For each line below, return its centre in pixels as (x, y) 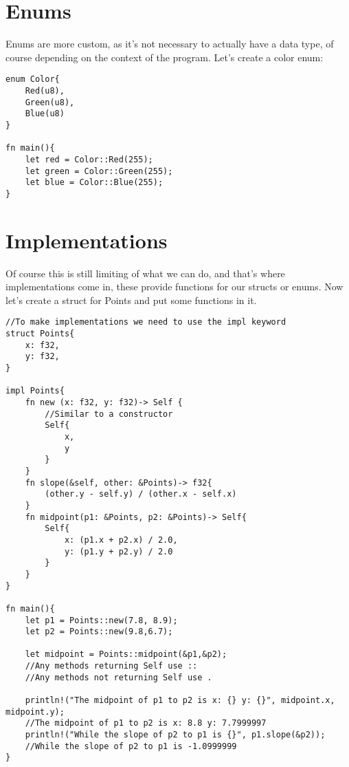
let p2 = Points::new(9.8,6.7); (99, 632)
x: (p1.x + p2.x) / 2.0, (121, 540)
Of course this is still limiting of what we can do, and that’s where (145, 273)
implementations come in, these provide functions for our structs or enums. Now (174, 287)
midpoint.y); (35, 712)
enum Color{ (33, 79)
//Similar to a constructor (109, 414)
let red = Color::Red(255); (89, 159)
